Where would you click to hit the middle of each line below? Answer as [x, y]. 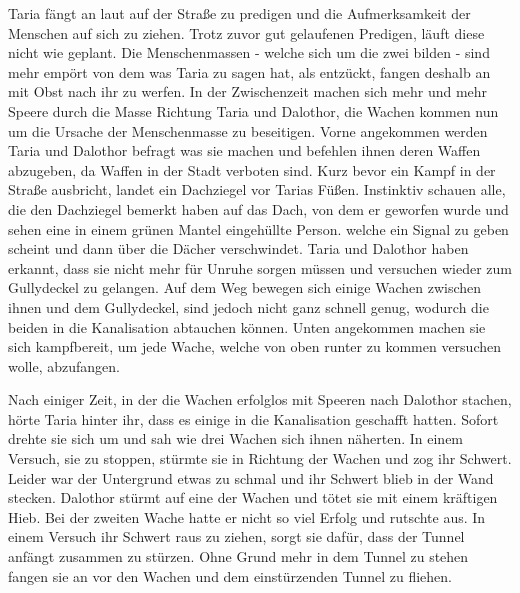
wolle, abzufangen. [64, 365]
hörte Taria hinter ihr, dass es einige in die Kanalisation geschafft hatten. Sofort [253, 418]
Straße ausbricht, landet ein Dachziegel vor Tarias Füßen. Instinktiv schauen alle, [257, 189]
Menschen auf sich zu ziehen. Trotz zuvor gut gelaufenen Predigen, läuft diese [246, 32]
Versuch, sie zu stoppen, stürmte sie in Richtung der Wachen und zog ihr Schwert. [260, 458]
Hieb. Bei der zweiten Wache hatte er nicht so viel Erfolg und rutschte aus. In [247, 516]
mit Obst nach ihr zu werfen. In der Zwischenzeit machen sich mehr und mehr [248, 91]
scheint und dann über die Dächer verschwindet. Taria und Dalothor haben [238, 248]
